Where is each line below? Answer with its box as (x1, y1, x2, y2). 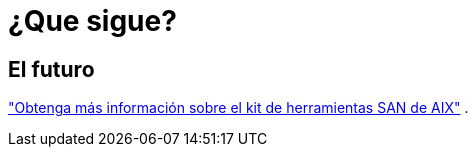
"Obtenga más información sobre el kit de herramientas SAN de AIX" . (8, 99, 469, 117)
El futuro (8, 56, 95, 82)
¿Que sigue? (8, 4, 177, 38)
